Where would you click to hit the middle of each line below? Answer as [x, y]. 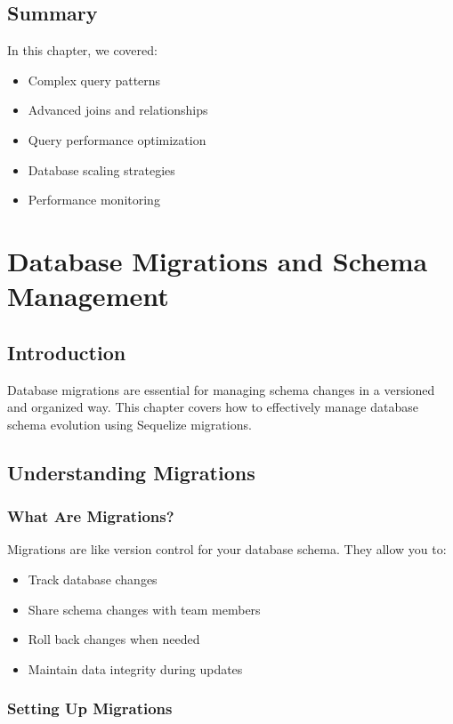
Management [88, 296]
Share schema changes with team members [144, 609]
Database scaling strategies [101, 169]
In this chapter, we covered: [82, 50]
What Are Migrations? [91, 516]
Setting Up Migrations [90, 708]
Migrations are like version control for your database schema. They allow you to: [227, 549]
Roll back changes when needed [114, 639]
